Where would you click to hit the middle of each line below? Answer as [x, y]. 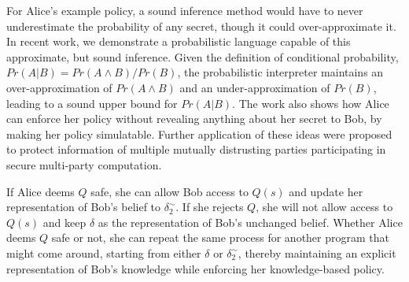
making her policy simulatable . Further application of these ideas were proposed [199, 134]
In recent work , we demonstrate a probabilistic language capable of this [179, 41]
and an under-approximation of [255, 87]
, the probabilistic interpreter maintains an [280, 72]
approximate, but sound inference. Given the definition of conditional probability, [203, 56]
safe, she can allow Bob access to [169, 191]
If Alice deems [41, 191]
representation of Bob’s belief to [84, 207]
